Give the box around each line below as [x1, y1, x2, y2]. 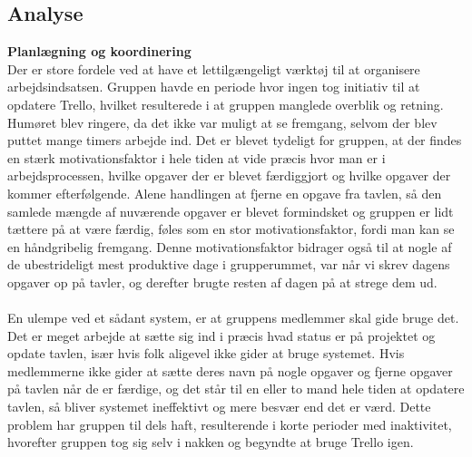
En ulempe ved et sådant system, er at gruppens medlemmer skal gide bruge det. [7, 308, 459, 327]
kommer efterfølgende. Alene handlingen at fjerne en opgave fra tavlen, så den [7, 183, 442, 202]
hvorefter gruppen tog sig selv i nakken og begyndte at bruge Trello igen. [7, 433, 414, 452]
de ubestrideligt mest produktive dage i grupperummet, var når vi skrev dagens [7, 255, 450, 274]
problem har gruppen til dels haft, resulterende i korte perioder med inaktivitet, [7, 414, 452, 433]
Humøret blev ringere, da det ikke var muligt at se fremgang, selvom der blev [7, 112, 438, 131]
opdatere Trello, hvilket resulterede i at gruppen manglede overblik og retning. [7, 94, 444, 113]
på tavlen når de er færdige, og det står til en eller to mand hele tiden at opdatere [7, 379, 465, 398]
